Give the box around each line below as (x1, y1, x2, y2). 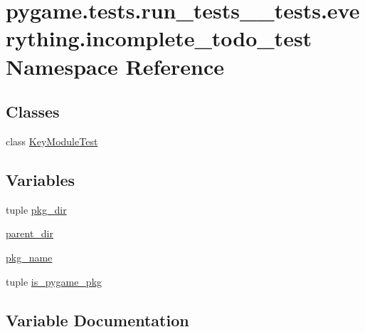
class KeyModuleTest (6, 133, 98, 148)
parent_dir (6, 226, 53, 241)
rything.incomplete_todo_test (6, 24, 312, 53)
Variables (6, 168, 75, 190)
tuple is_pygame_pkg (6, 274, 102, 289)
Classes (6, 100, 60, 123)
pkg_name (6, 249, 53, 264)
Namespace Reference (6, 51, 224, 81)
